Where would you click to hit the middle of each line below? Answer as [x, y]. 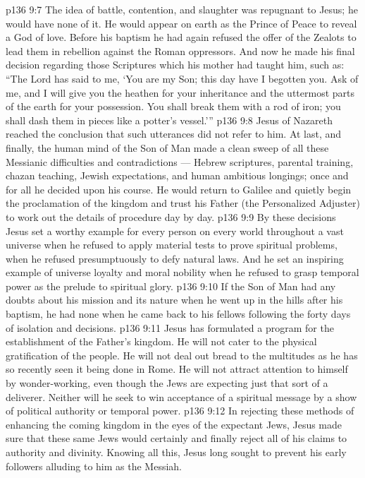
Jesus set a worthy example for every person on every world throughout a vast [175, 231]
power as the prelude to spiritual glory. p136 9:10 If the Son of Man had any [171, 286]
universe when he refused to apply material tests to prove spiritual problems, [172, 245]
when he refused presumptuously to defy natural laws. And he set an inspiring [175, 258]
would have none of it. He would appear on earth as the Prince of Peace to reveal [181, 23]
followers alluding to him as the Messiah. [94, 466]
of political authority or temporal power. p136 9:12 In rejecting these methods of [180, 411]
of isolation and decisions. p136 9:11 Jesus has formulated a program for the [170, 327]
